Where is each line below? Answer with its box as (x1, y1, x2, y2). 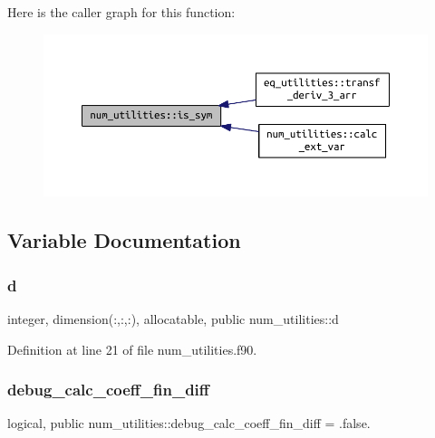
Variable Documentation (7, 226, 241, 254)
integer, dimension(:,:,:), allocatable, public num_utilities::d (7, 309, 339, 328)
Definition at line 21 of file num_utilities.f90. (7, 339, 257, 358)
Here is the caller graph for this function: (7, 3, 236, 21)
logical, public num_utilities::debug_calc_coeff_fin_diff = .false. (7, 414, 371, 433)
